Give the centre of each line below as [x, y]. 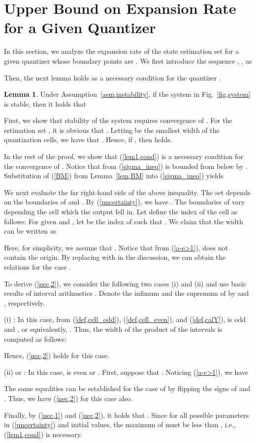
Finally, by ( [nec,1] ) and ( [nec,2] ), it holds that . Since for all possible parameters [127, 415]
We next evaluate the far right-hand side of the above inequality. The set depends [127, 192]
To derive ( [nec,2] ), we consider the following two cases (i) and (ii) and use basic [125, 283]
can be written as [30, 231]
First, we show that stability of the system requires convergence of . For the [118, 120]
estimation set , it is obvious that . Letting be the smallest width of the [112, 130]
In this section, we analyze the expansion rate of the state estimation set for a [122, 51]
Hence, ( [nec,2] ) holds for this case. [57, 355]
